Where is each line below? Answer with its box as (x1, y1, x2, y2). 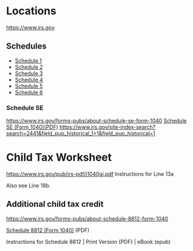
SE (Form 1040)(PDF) (6, 123, 58, 131)
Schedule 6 (14, 88, 43, 96)
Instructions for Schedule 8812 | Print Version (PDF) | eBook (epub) (6, 238, 171, 245)
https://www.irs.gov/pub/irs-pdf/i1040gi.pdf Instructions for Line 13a (6, 170, 174, 177)
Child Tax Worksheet (6, 151, 112, 165)
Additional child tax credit (6, 199, 104, 209)
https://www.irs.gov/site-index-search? (59, 123, 156, 131)
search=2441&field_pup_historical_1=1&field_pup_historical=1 (6, 130, 156, 137)
